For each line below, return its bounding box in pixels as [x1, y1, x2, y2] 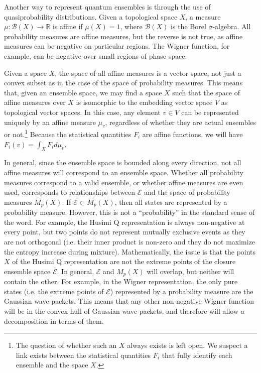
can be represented [181, 106, 239, 117]
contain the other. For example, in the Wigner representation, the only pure [4, 276, 238, 287]
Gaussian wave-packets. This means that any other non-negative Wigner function [4, 296, 254, 306]
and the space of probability [144, 187, 230, 197]
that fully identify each [162, 349, 232, 360]
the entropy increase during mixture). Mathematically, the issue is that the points [4, 246, 256, 257]
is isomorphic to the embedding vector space [76, 97, 213, 107]
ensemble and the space [16, 359, 88, 370]
